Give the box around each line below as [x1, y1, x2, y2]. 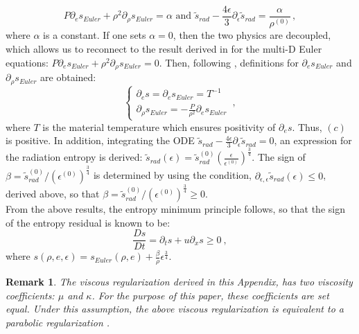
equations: [6, 55, 49, 69]
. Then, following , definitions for [159, 55, 299, 69]
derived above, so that [6, 186, 100, 201]
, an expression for [274, 133, 352, 148]
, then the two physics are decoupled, [173, 28, 331, 42]
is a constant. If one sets [43, 28, 146, 42]
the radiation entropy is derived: [6, 150, 143, 164]
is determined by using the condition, [93, 168, 252, 182]
